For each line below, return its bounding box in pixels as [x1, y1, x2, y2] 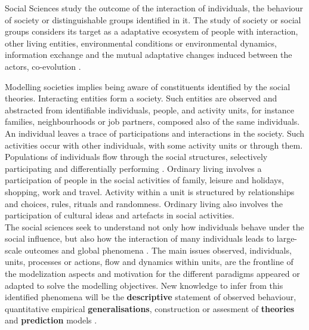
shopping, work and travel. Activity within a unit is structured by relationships [5, 185, 295, 198]
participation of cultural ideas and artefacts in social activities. [5, 209, 234, 221]
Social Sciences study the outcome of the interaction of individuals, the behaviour [5, 2, 304, 14]
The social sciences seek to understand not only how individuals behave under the [5, 220, 304, 233]
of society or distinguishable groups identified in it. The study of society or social [5, 13, 301, 26]
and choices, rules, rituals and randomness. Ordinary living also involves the [5, 197, 283, 209]
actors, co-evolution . [5, 60, 81, 72]
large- [276, 232, 298, 245]
